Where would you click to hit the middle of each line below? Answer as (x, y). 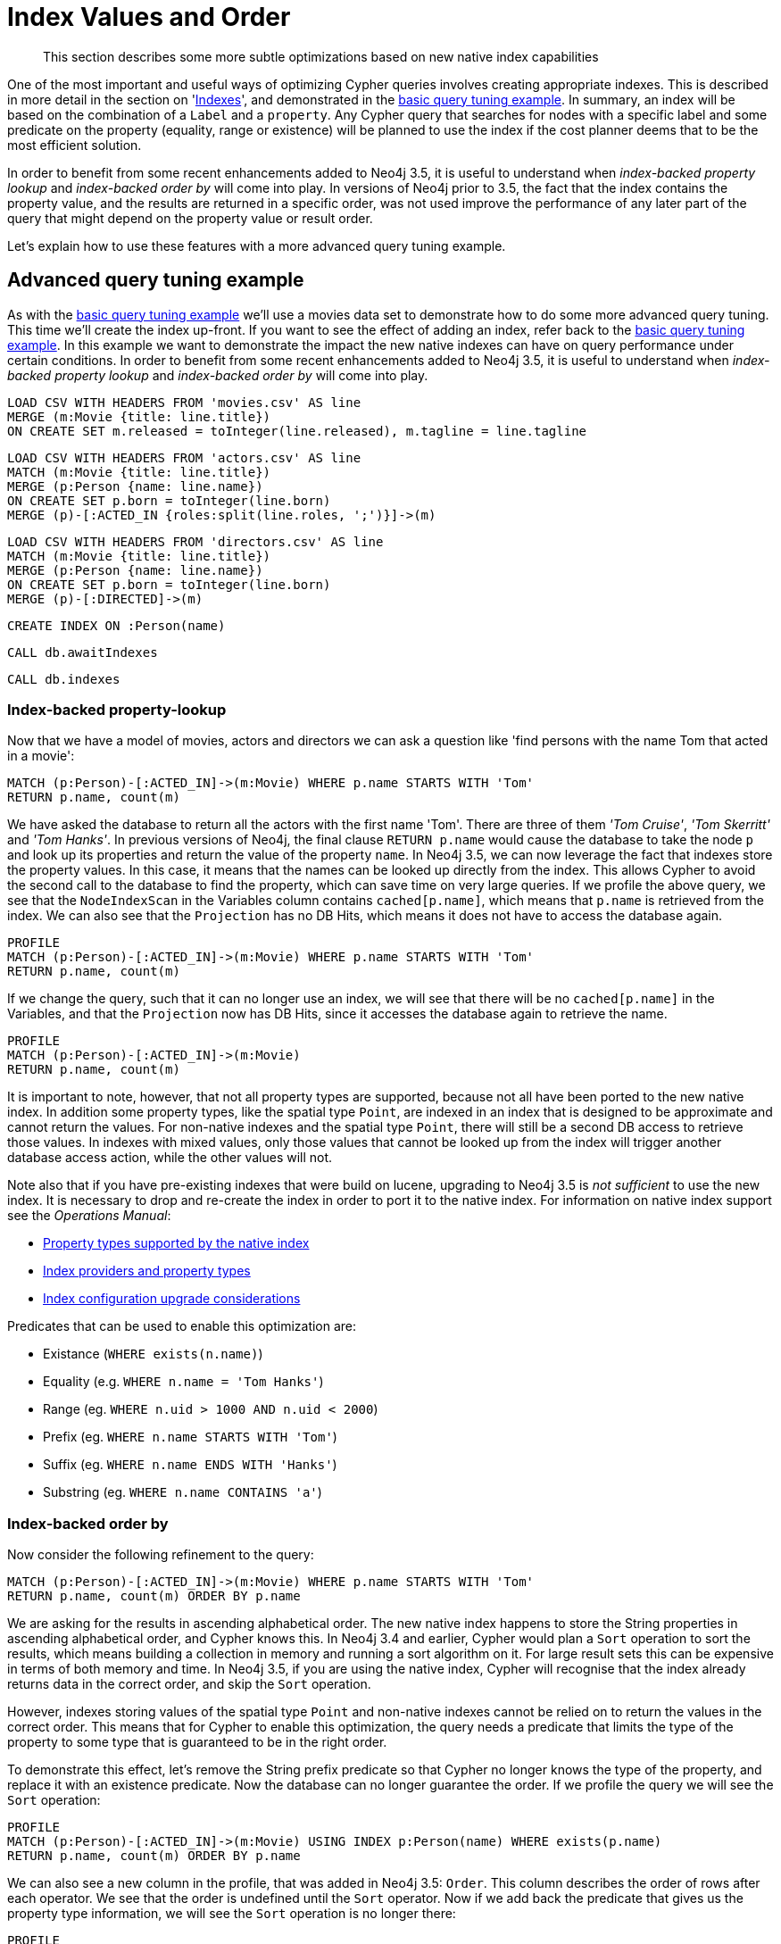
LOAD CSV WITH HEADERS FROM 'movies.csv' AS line (184, 402)
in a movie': (41, 756)
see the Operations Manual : (89, 1216)
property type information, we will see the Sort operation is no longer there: (232, 1914)
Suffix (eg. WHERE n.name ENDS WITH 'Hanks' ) (190, 1465)
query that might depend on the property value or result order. (190, 218)
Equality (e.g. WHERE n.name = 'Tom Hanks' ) (183, 1382)
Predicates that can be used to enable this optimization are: (182, 1326)
